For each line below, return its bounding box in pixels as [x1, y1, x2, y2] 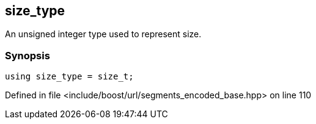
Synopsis [5, 49, 50, 62]
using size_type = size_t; [5, 71, 134, 82]
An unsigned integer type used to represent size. [5, 29, 202, 40]
